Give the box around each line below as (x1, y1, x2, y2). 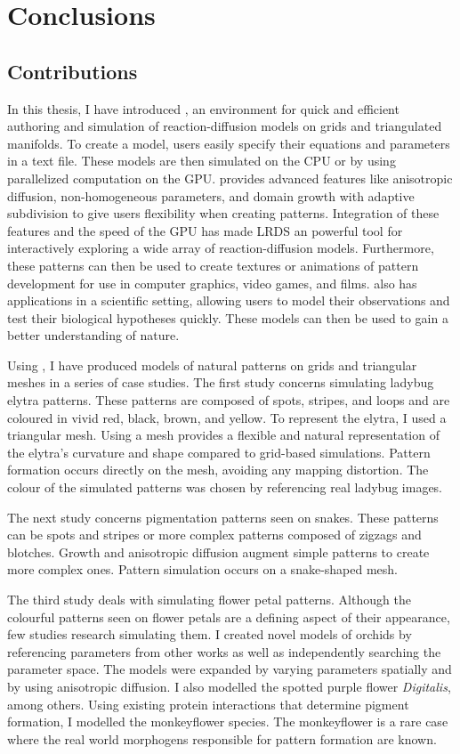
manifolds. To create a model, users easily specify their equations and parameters (7, 134, 450, 152)
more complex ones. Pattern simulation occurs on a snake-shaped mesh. (7, 560, 399, 579)
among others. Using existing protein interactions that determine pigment (7, 694, 409, 713)
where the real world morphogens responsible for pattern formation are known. (7, 729, 437, 748)
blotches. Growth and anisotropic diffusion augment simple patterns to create (7, 542, 430, 561)
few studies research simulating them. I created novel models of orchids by (7, 625, 412, 644)
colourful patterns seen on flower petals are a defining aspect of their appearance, (7, 607, 450, 626)
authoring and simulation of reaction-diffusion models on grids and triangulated (7, 117, 442, 135)
